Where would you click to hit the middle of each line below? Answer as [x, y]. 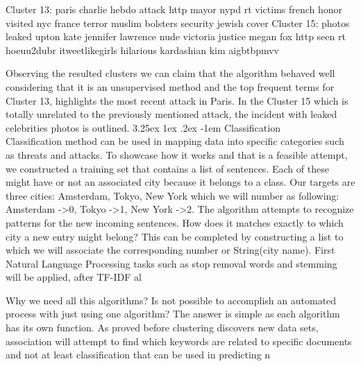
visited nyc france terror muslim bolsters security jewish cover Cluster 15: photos [178, 23]
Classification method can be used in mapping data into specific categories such [175, 141]
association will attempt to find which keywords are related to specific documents [179, 341]
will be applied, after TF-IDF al [74, 277]
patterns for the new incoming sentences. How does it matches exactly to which [175, 222]
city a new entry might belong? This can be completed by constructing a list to [175, 236]
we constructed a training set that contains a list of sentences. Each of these [167, 168]
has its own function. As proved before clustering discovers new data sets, [162, 328]
